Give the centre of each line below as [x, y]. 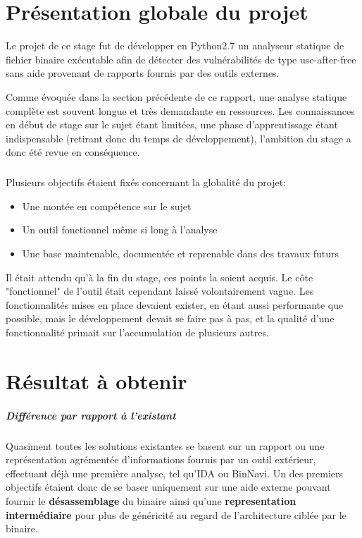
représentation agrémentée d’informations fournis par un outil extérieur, [161, 459]
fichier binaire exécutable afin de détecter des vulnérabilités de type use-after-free [181, 59]
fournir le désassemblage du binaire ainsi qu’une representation [151, 500]
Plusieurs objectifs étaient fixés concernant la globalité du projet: [146, 182]
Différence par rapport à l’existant [91, 415]
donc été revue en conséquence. [73, 152]
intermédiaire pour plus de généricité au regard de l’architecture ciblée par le [176, 514]
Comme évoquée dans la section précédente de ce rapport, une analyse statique [176, 96]
